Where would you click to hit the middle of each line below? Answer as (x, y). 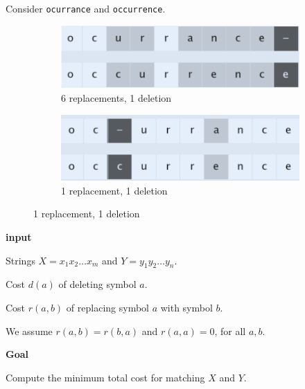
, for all (230, 331)
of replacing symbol (107, 307)
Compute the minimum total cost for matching (105, 377)
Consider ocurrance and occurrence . (86, 8)
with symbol (186, 307)
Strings (20, 260)
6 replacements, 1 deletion (116, 97)
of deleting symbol (97, 284)
